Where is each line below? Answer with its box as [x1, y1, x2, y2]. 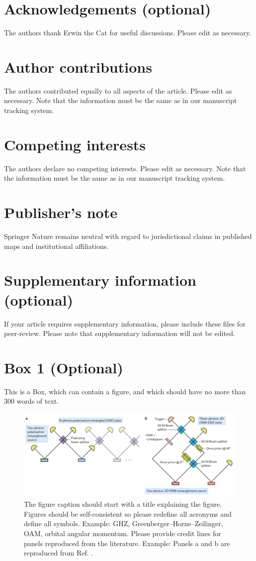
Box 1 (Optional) [4, 357, 123, 377]
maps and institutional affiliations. [4, 240, 109, 251]
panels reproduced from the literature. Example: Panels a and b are [24, 538, 230, 548]
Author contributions [4, 56, 152, 77]
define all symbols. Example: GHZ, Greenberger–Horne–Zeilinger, [24, 518, 223, 529]
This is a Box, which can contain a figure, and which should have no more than [4, 386, 246, 396]
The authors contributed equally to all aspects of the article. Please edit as [4, 85, 232, 96]
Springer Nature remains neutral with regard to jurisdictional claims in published [4, 231, 252, 241]
